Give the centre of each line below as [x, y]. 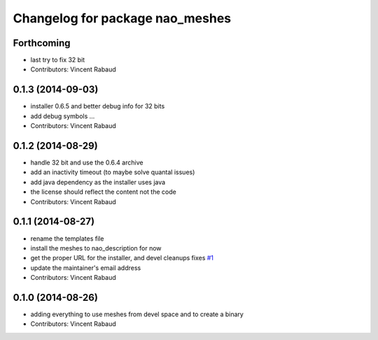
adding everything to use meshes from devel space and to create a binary [137, 314]
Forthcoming [42, 43]
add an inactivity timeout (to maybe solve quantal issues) [113, 172]
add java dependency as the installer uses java [98, 182]
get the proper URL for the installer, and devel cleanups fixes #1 [122, 258]
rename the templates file [67, 239]
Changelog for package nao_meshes [122, 18]
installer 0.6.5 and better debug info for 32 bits [98, 106]
